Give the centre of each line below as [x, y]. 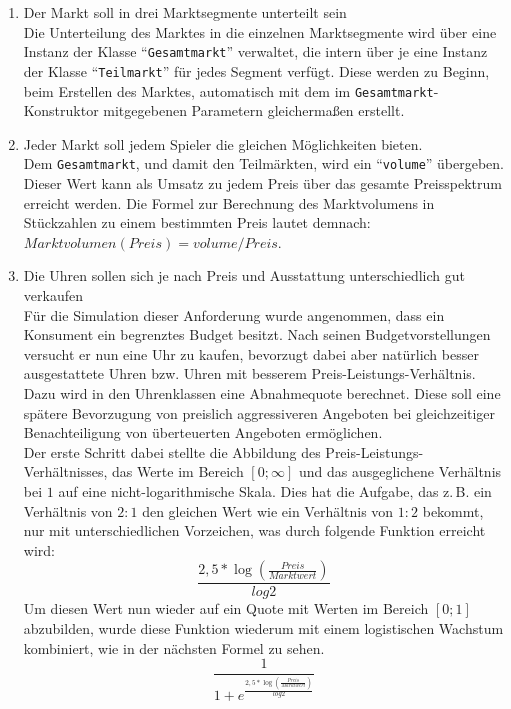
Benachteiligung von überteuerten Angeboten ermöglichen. [203, 432]
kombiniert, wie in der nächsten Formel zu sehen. [174, 647]
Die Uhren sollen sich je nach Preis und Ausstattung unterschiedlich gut [244, 275]
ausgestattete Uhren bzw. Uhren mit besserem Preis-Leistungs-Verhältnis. [249, 373]
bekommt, [453, 510]
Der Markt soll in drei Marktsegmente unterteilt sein [185, 12]
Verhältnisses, [65, 471]
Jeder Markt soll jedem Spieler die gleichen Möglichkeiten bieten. [223, 143]
